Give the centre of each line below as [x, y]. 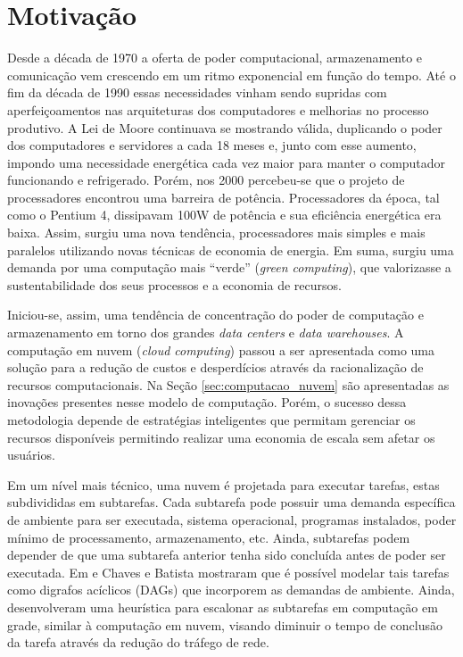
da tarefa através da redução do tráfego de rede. [138, 642]
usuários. [31, 455]
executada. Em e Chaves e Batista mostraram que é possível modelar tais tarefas [228, 572]
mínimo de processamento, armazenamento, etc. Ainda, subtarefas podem [209, 537]
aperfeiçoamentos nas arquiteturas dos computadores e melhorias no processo [218, 109]
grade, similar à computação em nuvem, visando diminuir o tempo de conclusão [225, 624]
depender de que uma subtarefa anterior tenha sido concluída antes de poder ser [227, 555]
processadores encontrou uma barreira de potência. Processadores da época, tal [223, 197]
